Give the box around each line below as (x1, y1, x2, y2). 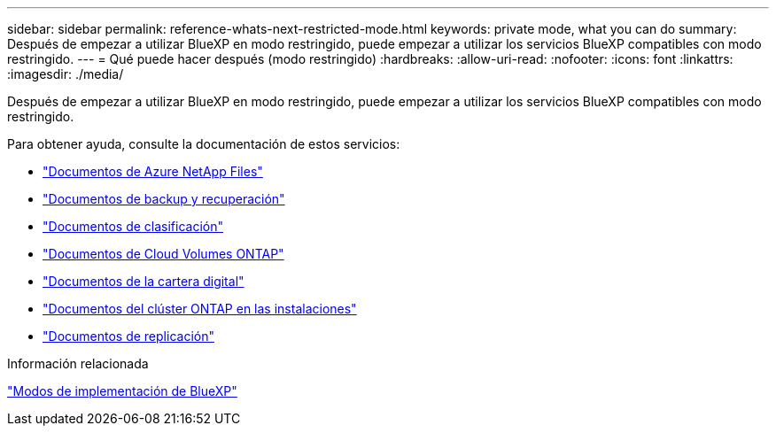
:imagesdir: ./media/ (7, 66, 124, 81)
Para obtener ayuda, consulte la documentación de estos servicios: (7, 136, 400, 151)
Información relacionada (7, 356, 149, 371)
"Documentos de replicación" (43, 329, 214, 344)
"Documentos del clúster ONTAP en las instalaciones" (43, 301, 357, 316)
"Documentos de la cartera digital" (43, 274, 244, 289)
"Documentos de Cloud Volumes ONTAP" (43, 246, 284, 261)
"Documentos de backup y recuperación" (43, 191, 285, 206)
